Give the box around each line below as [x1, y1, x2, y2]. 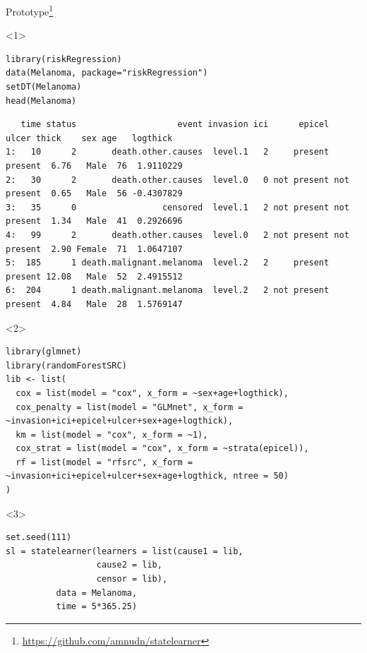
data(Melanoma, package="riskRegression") [6, 68, 208, 78]
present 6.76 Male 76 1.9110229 [6, 161, 183, 171]
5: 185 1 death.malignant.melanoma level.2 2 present [6, 258, 330, 268]
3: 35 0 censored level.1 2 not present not [6, 202, 349, 212]
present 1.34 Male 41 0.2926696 [6, 216, 183, 227]
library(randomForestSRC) [6, 360, 127, 371]
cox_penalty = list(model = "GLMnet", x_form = [16, 402, 243, 412]
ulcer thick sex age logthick [6, 133, 173, 143]
